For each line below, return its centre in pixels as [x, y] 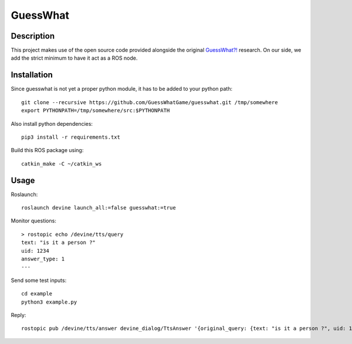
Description [33, 36]
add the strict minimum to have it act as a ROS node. [74, 58]
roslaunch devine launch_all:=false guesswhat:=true [99, 208]
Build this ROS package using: [47, 150]
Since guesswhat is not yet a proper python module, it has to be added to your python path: [122, 89]
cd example [37, 294]
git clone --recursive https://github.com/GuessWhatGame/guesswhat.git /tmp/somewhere [150, 102]
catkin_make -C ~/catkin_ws [62, 164]
